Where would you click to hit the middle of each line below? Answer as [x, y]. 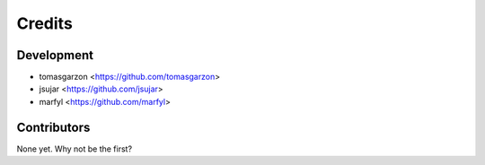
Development [55, 55]
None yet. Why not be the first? [75, 149]
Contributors [53, 127]
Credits [45, 23]
